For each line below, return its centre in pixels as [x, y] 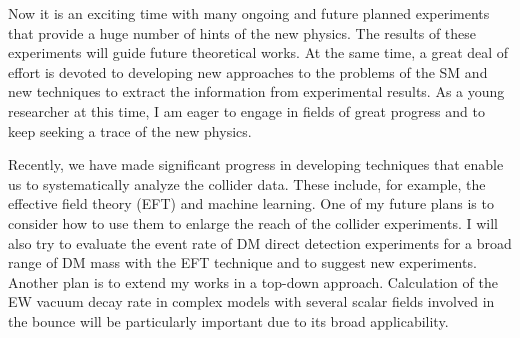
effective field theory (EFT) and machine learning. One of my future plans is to [251, 203]
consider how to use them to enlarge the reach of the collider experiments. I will [253, 222]
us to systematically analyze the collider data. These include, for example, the [247, 183]
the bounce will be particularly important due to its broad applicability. [228, 320]
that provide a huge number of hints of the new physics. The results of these [242, 32]
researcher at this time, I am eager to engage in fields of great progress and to [246, 110]
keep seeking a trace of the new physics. [130, 130]
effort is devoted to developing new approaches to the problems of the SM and [248, 71]
